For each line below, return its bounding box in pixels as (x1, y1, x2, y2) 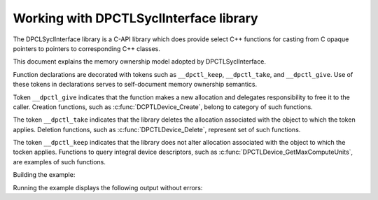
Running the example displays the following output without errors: (13, 183, 203, 192)
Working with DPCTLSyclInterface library (13, 10, 258, 26)
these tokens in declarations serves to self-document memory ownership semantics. (13, 80, 258, 89)
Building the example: (13, 171, 76, 179)
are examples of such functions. (13, 157, 106, 166)
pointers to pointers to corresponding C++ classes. (13, 44, 160, 52)
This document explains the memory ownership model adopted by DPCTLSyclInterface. (13, 57, 266, 66)
